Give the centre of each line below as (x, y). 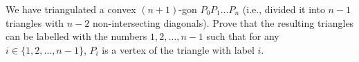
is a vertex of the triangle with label (178, 49)
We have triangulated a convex (71, 9)
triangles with (35, 22)
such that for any (243, 36)
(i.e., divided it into (284, 9)
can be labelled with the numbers (76, 36)
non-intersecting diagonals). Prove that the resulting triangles (223, 22)
